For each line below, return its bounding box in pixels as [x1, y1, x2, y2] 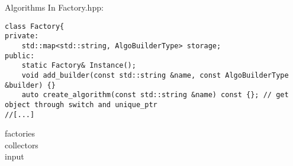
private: [5, 32, 39, 41]
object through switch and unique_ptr [5, 100, 157, 109]
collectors [5, 138, 38, 151]
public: [5, 51, 35, 60]
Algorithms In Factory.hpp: [5, 1, 104, 13]
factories [5, 127, 36, 140]
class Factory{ [5, 22, 65, 31]
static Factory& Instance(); [21, 61, 136, 70]
